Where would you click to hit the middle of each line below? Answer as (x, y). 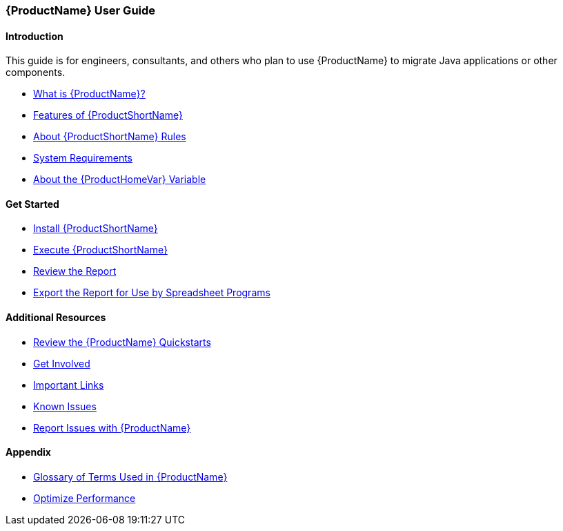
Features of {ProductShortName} (108, 115)
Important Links (69, 385)
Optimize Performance (85, 498)
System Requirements (83, 158)
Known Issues (65, 406)
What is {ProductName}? (89, 94)
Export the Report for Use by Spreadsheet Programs (152, 293)
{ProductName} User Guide (81, 10)
